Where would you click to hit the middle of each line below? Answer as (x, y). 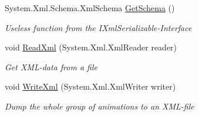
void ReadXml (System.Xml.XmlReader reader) (91, 47)
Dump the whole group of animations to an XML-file (99, 106)
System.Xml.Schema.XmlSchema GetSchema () (90, 8)
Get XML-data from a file (51, 66)
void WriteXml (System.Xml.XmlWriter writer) (90, 86)
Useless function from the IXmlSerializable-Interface (98, 27)
